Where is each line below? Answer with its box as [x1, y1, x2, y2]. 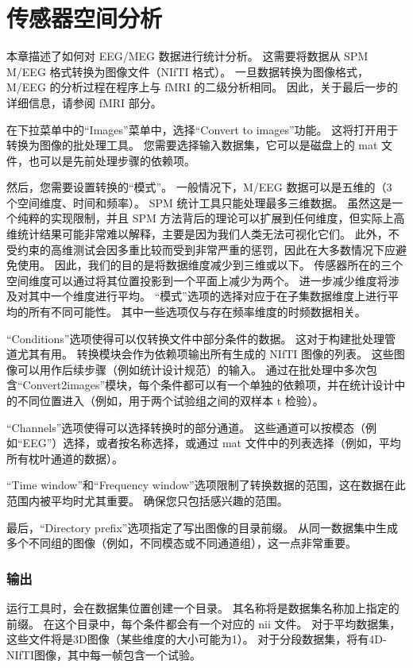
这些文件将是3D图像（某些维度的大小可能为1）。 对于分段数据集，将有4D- [6, 631, 387, 647]
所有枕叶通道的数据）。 [6, 450, 123, 466]
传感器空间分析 [6, 2, 163, 34]
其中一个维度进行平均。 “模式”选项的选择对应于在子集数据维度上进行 [28, 288, 388, 304]
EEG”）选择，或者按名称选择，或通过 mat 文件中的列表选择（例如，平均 [22, 434, 401, 451]
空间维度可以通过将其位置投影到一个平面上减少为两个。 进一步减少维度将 [6, 272, 388, 288]
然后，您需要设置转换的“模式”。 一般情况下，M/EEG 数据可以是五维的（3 [6, 179, 392, 195]
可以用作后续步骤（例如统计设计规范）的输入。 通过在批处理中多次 [17, 361, 366, 377]
